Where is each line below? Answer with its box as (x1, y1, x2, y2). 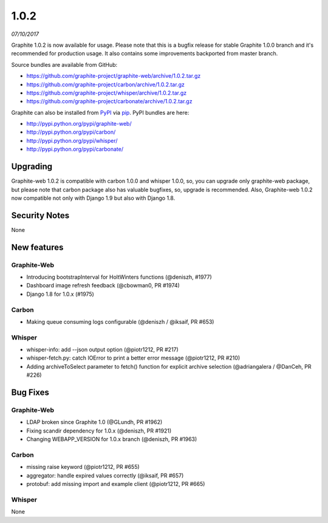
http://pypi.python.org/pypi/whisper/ (26, 137, 118, 144)
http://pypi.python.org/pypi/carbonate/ (26, 146, 124, 153)
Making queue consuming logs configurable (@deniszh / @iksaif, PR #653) (26, 318, 214, 325)
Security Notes (11, 210, 70, 220)
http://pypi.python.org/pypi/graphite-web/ (26, 120, 132, 128)
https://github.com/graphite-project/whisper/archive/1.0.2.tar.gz (26, 89, 187, 97)
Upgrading (11, 162, 53, 172)
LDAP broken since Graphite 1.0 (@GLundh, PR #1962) (26, 419, 163, 426)
